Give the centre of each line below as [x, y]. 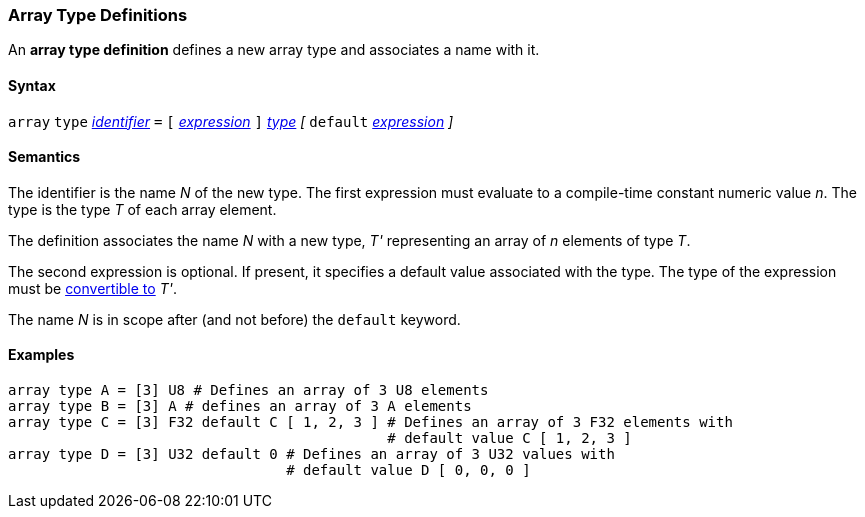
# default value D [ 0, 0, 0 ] [408, 470]
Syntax [32, 85]
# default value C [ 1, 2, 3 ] [509, 438]
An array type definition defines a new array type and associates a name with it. [274, 50]
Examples [41, 355]
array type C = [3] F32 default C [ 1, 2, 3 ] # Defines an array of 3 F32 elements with [370, 422]
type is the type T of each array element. [142, 209]
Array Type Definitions [98, 15]
